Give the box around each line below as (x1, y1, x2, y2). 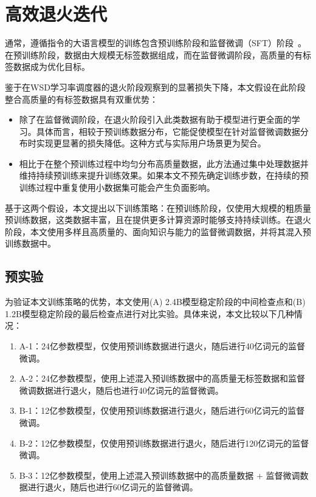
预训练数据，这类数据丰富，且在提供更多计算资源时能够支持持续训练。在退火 (5, 213, 311, 226)
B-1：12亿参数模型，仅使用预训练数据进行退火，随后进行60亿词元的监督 (19, 404, 305, 417)
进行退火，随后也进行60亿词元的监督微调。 (27, 481, 198, 493)
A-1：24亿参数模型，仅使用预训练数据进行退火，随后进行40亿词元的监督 (19, 340, 305, 352)
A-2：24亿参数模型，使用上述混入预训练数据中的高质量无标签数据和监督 (19, 372, 305, 385)
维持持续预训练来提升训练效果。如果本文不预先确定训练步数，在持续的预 (19, 169, 309, 182)
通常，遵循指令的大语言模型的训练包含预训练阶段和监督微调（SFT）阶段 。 (5, 36, 307, 49)
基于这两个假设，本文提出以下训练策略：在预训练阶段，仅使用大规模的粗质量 (5, 201, 311, 214)
